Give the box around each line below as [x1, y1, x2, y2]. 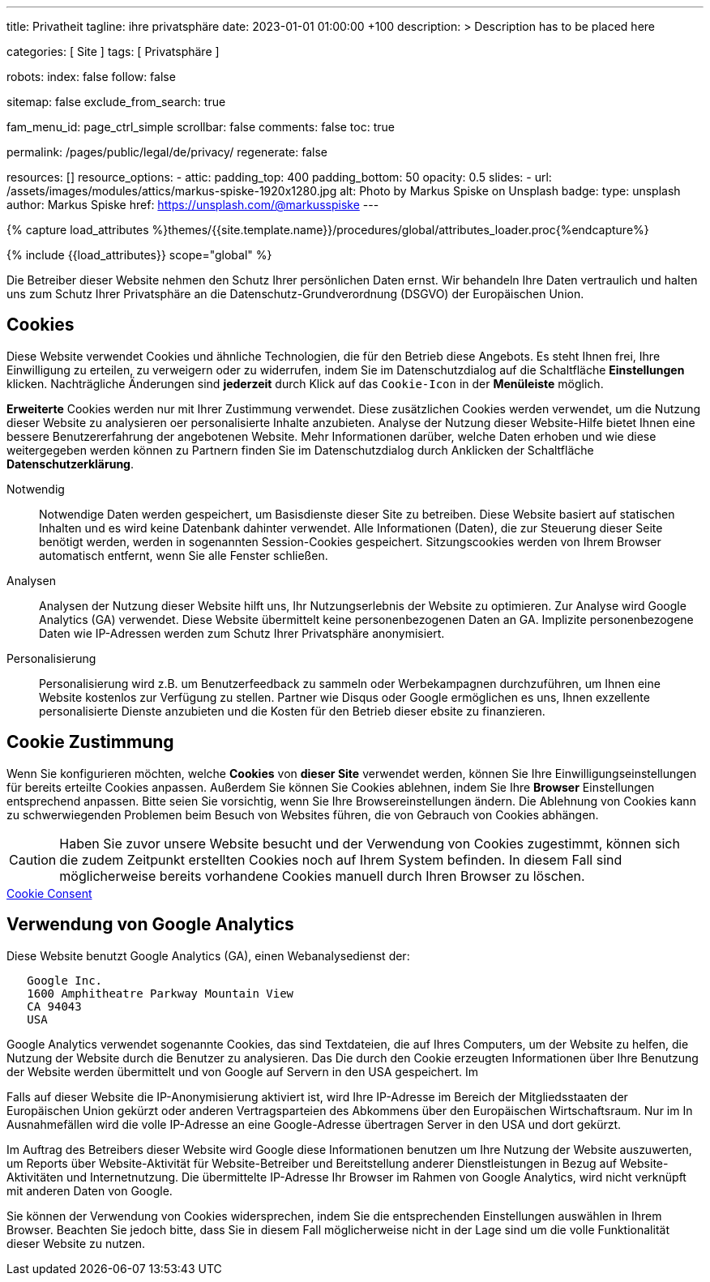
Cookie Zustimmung [6, 732, 174, 753]
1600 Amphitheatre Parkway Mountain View [27, 986, 294, 1000]
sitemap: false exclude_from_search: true [6, 95, 226, 109]
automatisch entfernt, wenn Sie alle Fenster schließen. [39, 548, 328, 562]
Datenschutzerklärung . [6, 456, 134, 471]
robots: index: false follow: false [6, 70, 176, 83]
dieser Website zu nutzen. [6, 1236, 146, 1250]
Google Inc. [27, 973, 103, 987]
